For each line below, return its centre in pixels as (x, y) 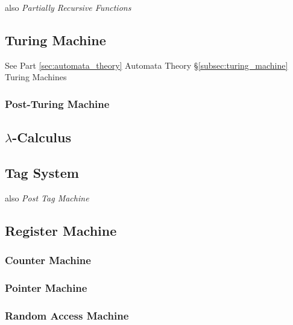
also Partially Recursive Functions (68, 7)
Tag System (42, 172)
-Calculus (42, 137)
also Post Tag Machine (47, 197)
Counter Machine (48, 260)
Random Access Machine (67, 315)
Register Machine (61, 230)
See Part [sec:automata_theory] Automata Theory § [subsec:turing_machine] (146, 65)
